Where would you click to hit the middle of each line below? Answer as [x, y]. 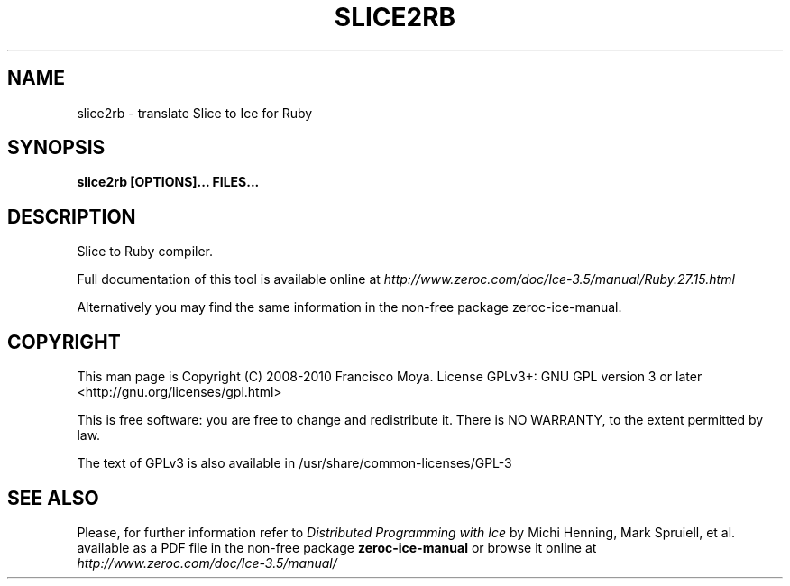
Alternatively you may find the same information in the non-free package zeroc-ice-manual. [349, 307]
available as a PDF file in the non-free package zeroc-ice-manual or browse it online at [337, 547]
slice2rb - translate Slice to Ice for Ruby [195, 113]
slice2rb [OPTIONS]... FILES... [168, 182]
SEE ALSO [53, 498]
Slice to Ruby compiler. [145, 252]
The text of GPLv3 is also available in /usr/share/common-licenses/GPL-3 [294, 463]
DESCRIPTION [72, 216]
